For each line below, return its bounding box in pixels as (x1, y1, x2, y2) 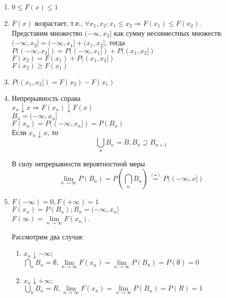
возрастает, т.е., (34, 18, 83, 28)
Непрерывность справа (11, 92, 81, 103)
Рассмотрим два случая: (11, 231, 84, 241)
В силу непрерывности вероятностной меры (11, 158, 145, 168)
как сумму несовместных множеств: (113, 27, 223, 38)
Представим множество (11, 27, 83, 38)
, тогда (105, 37, 125, 48)
